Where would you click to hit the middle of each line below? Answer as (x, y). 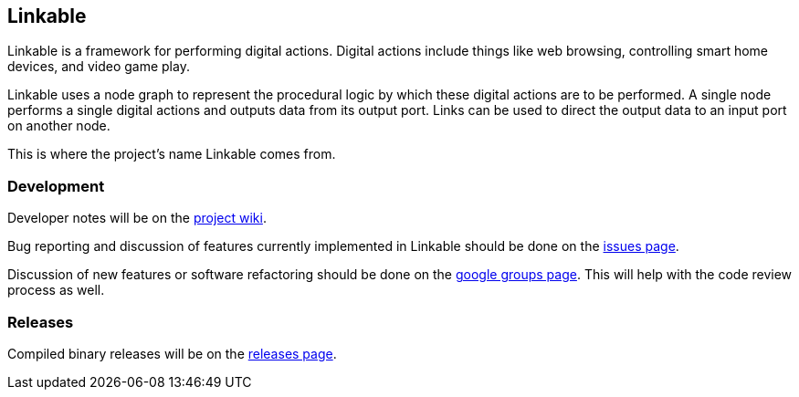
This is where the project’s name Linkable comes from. (172, 154)
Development (56, 186)
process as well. (56, 290)
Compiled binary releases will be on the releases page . (172, 353)
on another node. (59, 126)
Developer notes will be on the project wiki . (137, 218)
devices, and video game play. (99, 67)
